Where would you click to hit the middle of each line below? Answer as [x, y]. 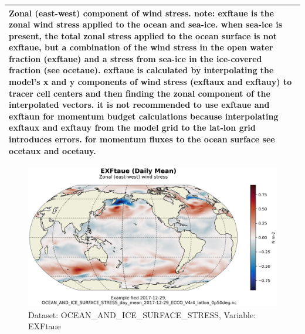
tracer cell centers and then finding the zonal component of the [140, 93]
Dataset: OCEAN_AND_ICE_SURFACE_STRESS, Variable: [142, 314]
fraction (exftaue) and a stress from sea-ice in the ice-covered [135, 58]
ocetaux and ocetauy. [52, 150]
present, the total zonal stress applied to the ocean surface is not [143, 35]
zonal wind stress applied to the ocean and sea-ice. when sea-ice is [146, 24]
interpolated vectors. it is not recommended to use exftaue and [139, 105]
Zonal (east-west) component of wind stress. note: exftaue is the [141, 13]
